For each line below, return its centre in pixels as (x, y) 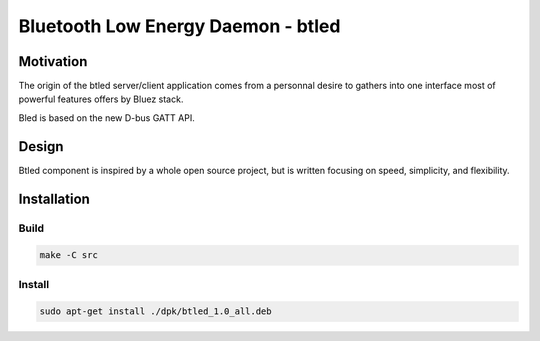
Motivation (53, 61)
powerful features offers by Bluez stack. (101, 99)
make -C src (69, 255)
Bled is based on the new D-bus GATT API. (106, 117)
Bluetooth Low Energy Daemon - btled (179, 26)
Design (41, 146)
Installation (54, 198)
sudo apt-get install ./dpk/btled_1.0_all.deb (155, 311)
